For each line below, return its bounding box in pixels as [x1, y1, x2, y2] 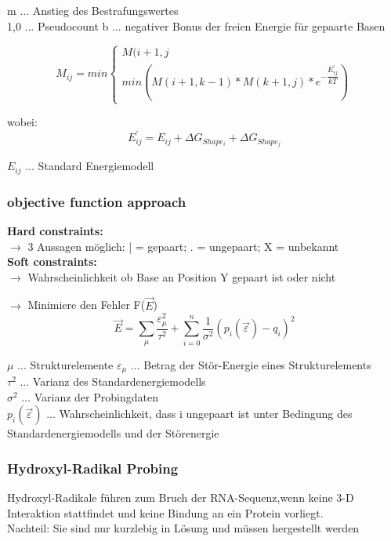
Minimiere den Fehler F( [27, 296, 146, 313]
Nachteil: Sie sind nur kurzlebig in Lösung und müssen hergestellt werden [7, 520, 360, 536]
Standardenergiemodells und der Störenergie [7, 425, 219, 441]
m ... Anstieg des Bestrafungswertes [7, 2, 179, 18]
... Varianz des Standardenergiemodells [20, 373, 206, 390]
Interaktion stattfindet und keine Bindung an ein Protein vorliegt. [7, 504, 324, 521]
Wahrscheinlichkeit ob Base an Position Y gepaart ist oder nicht [27, 268, 336, 285]
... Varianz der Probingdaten [21, 388, 158, 405]
